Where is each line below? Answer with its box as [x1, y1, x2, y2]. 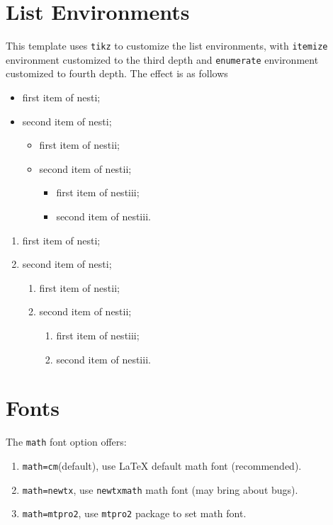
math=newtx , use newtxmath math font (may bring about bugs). [22, 482, 298, 497]
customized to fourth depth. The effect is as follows [6, 66, 228, 81]
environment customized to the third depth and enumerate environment [6, 52, 319, 67]
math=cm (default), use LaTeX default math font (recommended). [22, 458, 302, 473]
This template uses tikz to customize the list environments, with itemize [6, 38, 328, 53]
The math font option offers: [6, 434, 127, 449]
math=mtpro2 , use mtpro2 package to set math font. [22, 506, 247, 521]
